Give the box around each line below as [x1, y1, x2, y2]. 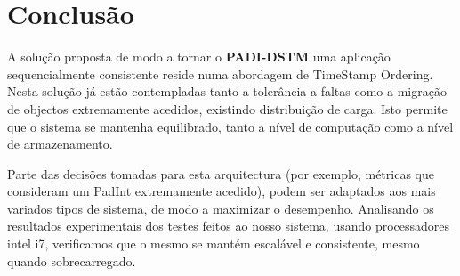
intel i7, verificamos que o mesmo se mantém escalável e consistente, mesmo [7, 234, 420, 253]
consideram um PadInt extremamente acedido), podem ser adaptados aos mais [7, 182, 436, 200]
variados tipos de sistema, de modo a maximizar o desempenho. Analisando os [7, 199, 434, 217]
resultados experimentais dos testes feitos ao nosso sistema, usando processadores [7, 216, 450, 235]
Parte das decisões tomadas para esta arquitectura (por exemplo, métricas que [7, 164, 434, 183]
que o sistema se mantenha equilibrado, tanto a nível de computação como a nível [7, 117, 454, 135]
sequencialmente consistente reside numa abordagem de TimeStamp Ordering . [7, 64, 433, 83]
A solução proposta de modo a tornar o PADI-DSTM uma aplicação [7, 47, 391, 66]
